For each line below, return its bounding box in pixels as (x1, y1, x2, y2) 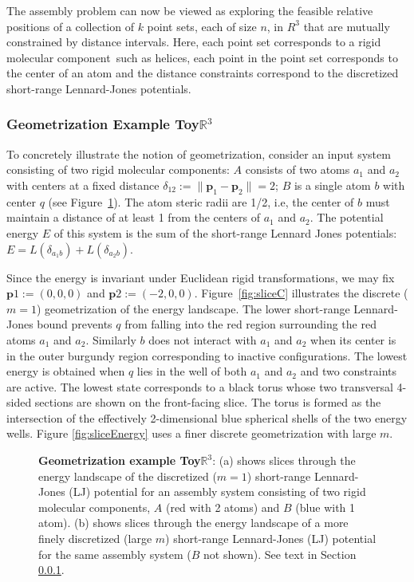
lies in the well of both (136, 363, 247, 379)
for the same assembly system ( (38, 545, 191, 562)
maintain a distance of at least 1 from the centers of (6, 209, 260, 226)
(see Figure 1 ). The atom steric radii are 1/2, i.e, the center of (48, 193, 354, 210)
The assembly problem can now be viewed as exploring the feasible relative (6, 2, 373, 18)
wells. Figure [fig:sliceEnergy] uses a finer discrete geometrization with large (6, 425, 377, 442)
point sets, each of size (147, 18, 257, 34)
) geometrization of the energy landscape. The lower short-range (36, 300, 350, 317)
